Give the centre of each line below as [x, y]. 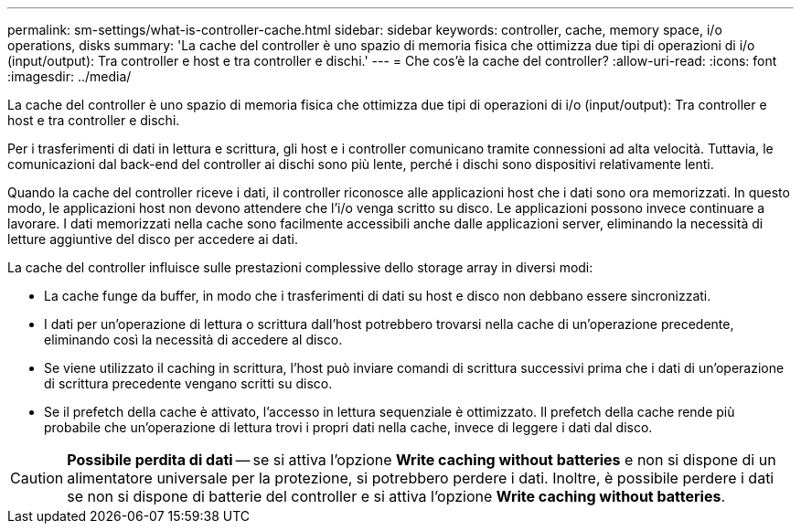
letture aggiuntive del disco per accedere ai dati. [153, 239]
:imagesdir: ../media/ [69, 76]
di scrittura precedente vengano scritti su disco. [188, 383]
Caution [37, 478]
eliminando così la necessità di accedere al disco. [193, 340]
